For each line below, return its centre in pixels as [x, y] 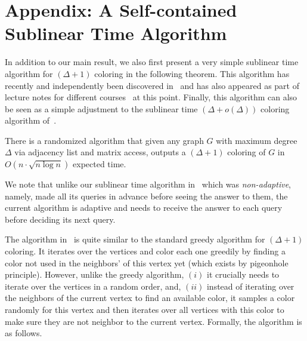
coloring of [246, 152]
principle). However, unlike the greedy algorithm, [94, 274]
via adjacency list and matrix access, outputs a [100, 152]
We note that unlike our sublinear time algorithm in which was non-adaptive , [148, 184]
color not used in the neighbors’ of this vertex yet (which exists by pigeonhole [147, 262]
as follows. [24, 333]
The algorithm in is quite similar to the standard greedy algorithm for [135, 239]
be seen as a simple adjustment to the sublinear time [101, 108]
